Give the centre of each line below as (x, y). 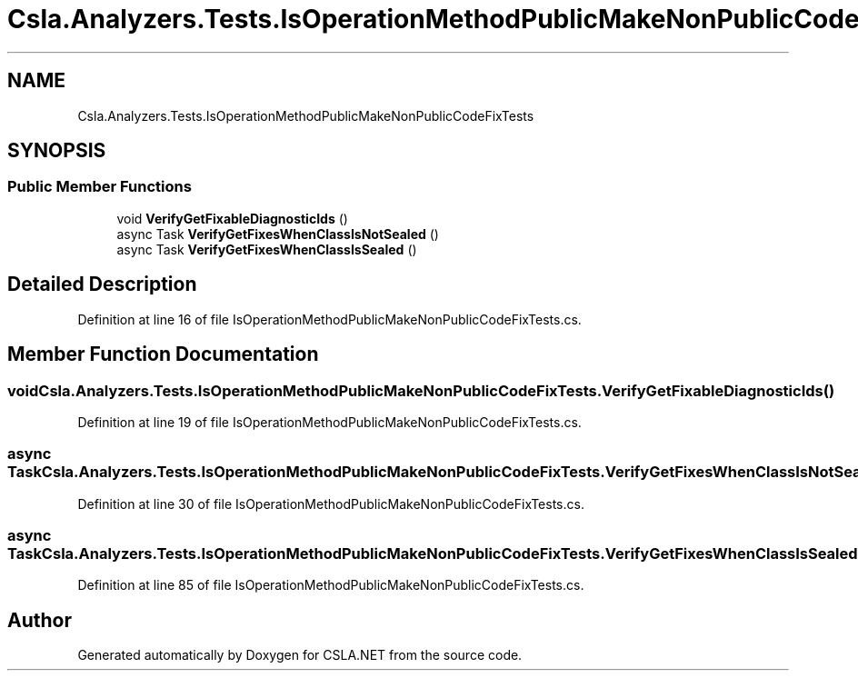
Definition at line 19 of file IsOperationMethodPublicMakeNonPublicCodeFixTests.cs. (329, 422)
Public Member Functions (100, 187)
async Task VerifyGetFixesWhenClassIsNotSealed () (278, 234)
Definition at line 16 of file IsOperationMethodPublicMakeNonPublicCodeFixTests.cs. (329, 319)
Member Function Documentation (163, 354)
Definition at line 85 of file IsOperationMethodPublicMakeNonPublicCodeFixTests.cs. (331, 585)
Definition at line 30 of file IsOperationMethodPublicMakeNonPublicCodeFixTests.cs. (331, 504)
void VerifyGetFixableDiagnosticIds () (232, 218)
